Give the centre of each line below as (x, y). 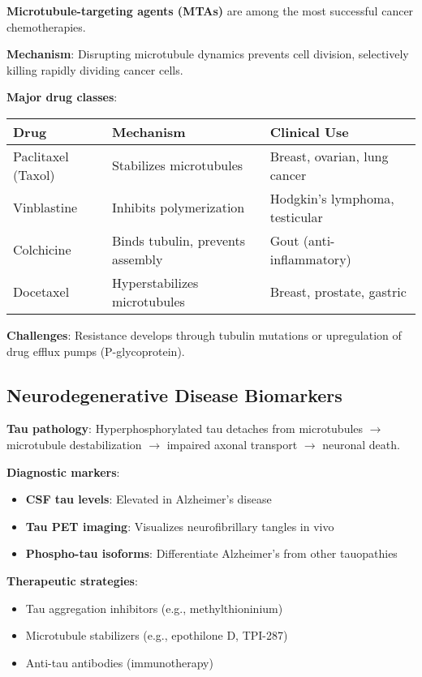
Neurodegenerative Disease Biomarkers (174, 394)
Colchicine (42, 250)
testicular (296, 216)
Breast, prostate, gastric (338, 292)
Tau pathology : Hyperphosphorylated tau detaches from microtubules (185, 428)
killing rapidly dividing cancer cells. (95, 69)
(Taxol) (34, 174)
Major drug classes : (62, 97)
